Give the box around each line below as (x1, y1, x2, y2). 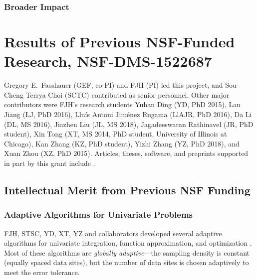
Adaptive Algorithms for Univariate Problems (4, 208, 193, 221)
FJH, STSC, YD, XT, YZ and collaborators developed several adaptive (4, 228, 222, 238)
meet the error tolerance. (4, 267, 80, 277)
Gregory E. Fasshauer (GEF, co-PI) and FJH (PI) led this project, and (4, 80, 223, 90)
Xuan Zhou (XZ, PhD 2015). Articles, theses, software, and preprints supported (4, 148, 249, 158)
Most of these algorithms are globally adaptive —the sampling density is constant (4, 247, 250, 258)
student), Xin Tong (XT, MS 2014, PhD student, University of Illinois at (4, 129, 227, 139)
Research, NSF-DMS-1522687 (4, 51, 212, 71)
